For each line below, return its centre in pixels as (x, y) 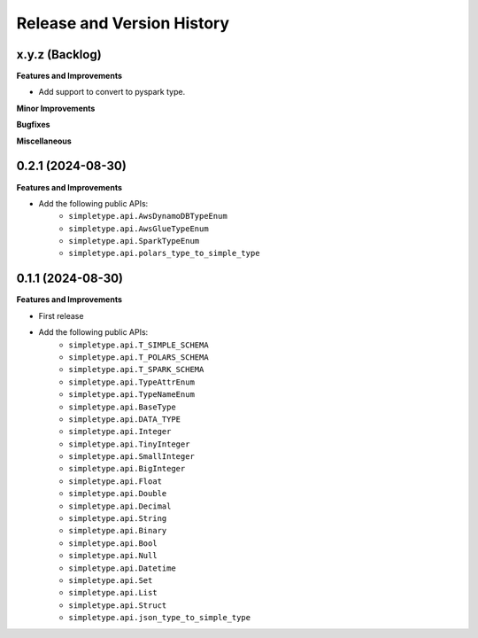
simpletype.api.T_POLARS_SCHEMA (139, 357)
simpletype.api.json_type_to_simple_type (160, 618)
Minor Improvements (56, 108)
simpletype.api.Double (118, 494)
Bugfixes (33, 125)
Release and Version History (123, 23)
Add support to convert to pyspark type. (112, 92)
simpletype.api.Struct (118, 605)
